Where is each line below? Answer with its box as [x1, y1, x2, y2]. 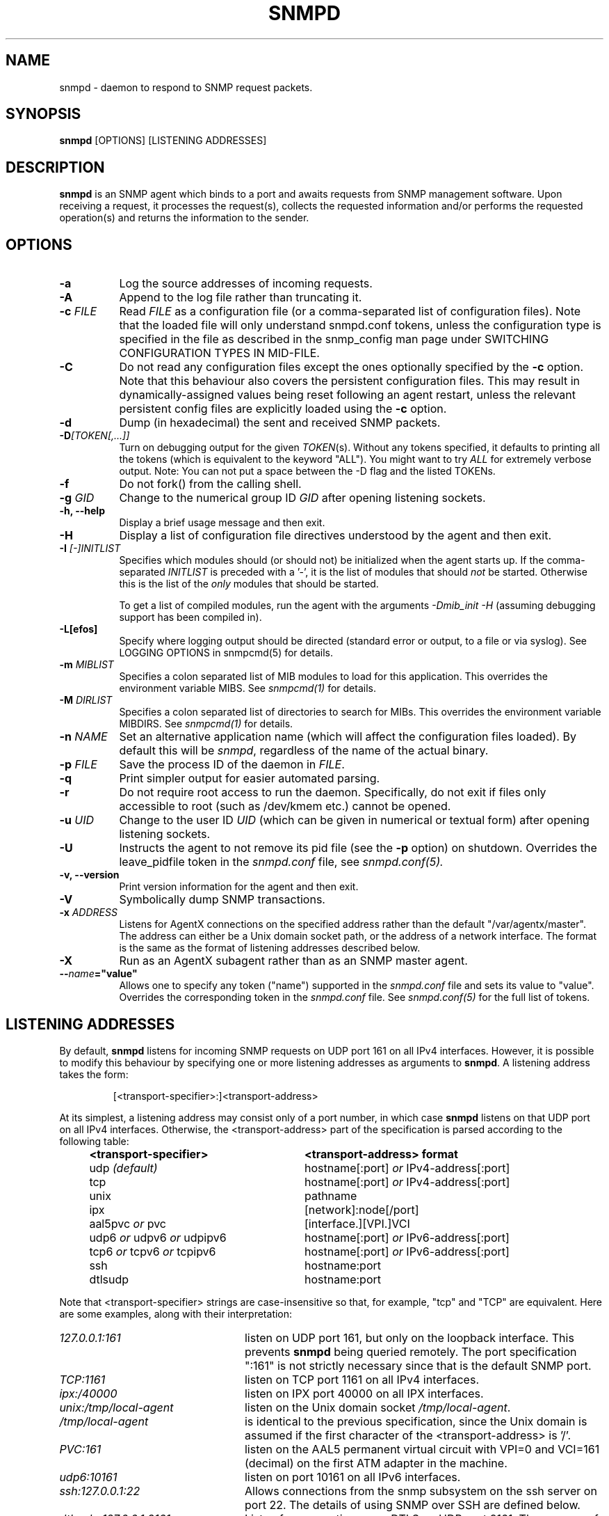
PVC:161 [59, 1442, 101, 1456]
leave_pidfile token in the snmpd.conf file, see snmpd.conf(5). [119, 855, 444, 869]
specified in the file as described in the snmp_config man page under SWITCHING [119, 332, 549, 347]
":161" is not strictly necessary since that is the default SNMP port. [244, 1358, 592, 1373]
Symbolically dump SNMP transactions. [119, 892, 325, 907]
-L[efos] [59, 623, 98, 635]
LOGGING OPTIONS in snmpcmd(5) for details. [119, 647, 334, 659]
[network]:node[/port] [304, 1202, 419, 1217]
